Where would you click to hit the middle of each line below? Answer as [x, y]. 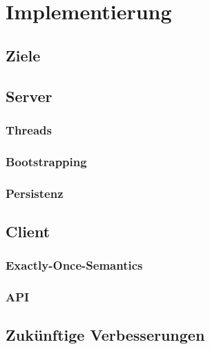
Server [29, 96]
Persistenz [35, 193]
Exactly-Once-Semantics [74, 265]
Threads [29, 129]
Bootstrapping [46, 161]
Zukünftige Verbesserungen [105, 335]
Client [28, 231]
